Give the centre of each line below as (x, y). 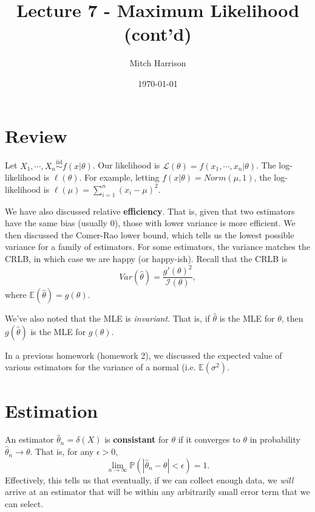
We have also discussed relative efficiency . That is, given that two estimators (150, 211)
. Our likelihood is (126, 165)
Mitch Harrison (158, 63)
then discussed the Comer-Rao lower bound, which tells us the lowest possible (150, 234)
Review (36, 135)
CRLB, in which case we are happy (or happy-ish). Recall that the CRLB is (146, 259)
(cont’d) (158, 34)
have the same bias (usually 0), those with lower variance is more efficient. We (150, 223)
